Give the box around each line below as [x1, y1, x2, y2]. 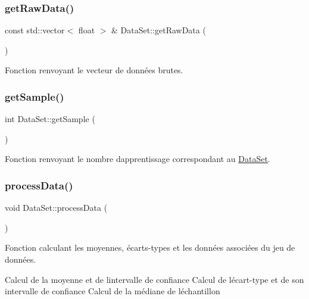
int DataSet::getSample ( [5, 113, 95, 125]
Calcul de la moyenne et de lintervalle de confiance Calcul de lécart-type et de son [5, 273, 304, 285]
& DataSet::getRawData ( [111, 24, 206, 36]
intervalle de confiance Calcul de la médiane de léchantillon [5, 285, 220, 297]
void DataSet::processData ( [5, 201, 108, 214]
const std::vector [5, 24, 65, 36]
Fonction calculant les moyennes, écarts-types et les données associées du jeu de [5, 241, 295, 254]
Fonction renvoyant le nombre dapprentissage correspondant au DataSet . [5, 152, 270, 165]
